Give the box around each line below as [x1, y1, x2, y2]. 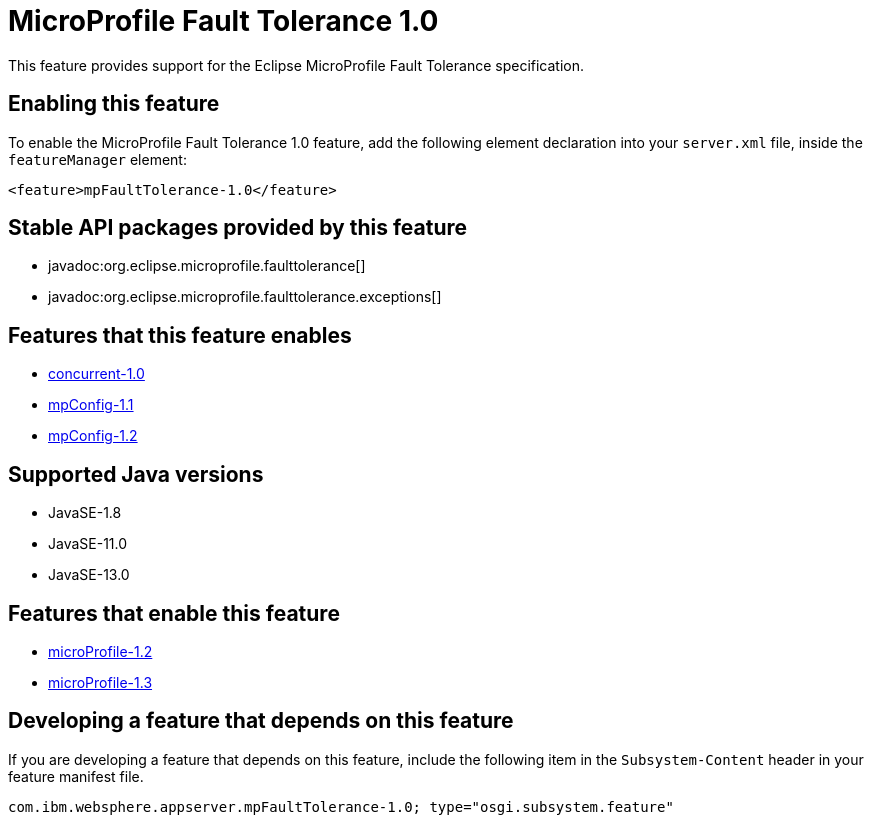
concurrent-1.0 [48, 365, 145, 383]
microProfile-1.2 [48, 642, 153, 660]
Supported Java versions [8, 461, 264, 487]
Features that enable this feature [8, 600, 340, 626]
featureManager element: [8, 150, 187, 168]
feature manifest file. [8, 767, 144, 785]
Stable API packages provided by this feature [8, 215, 468, 241]
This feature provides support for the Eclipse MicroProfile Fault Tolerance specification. [8, 56, 585, 74]
